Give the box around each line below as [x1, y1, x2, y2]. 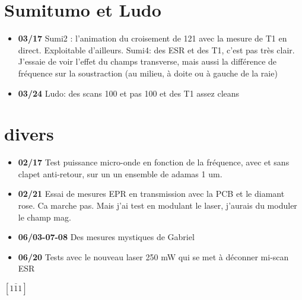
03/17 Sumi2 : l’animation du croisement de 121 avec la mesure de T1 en [18, 32, 287, 44]
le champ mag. [18, 210, 71, 223]
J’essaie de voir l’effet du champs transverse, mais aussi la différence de [18, 55, 277, 68]
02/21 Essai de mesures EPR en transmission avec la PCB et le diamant [18, 187, 285, 200]
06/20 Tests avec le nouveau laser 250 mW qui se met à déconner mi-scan [18, 250, 289, 263]
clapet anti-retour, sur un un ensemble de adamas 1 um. [18, 167, 222, 180]
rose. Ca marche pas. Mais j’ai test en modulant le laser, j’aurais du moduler [18, 199, 297, 211]
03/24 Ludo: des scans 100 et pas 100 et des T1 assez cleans [18, 87, 240, 99]
